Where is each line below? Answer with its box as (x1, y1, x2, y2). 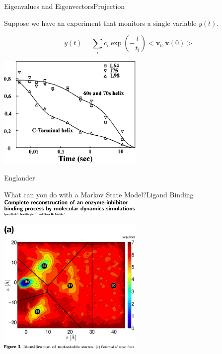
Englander (4, 173, 35, 183)
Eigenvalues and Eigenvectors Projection (4, 1, 125, 11)
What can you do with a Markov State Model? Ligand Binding (4, 189, 194, 199)
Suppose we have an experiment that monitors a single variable (4, 17, 197, 28)
